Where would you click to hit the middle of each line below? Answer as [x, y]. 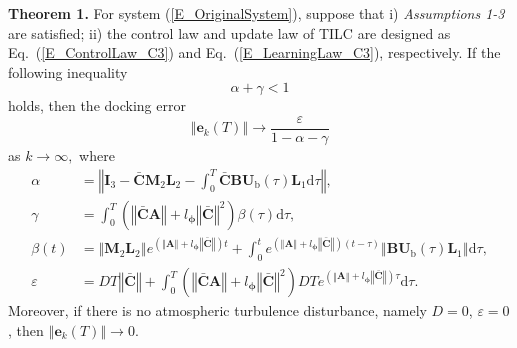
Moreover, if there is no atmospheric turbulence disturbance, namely [217, 310]
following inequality [68, 71]
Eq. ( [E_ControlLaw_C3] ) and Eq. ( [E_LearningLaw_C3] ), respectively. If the [254, 52]
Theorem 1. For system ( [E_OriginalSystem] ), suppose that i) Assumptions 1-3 [256, 13]
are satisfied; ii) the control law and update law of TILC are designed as [229, 32]
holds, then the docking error [97, 105]
